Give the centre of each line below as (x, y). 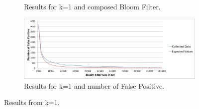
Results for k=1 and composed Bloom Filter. (92, 6)
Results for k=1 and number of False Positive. (94, 85)
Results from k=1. (32, 102)
